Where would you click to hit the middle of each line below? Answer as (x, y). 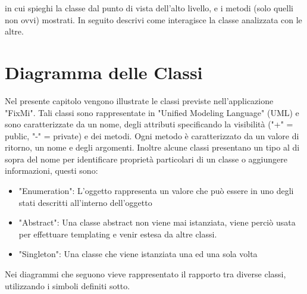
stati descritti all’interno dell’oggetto (85, 202)
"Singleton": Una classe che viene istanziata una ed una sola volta (138, 254)
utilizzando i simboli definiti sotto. (68, 285)
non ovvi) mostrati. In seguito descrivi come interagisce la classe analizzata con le (153, 19)
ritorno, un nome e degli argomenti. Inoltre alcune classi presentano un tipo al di (152, 147)
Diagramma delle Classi (104, 72)
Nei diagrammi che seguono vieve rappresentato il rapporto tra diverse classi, (145, 274)
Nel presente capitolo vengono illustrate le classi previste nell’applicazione (139, 100)
